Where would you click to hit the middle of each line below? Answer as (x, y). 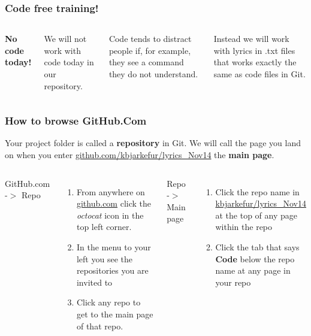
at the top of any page (256, 215)
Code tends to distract (150, 39)
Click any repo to (108, 302)
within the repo (244, 227)
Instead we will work (251, 39)
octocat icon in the (110, 215)
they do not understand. (153, 74)
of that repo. (100, 326)
